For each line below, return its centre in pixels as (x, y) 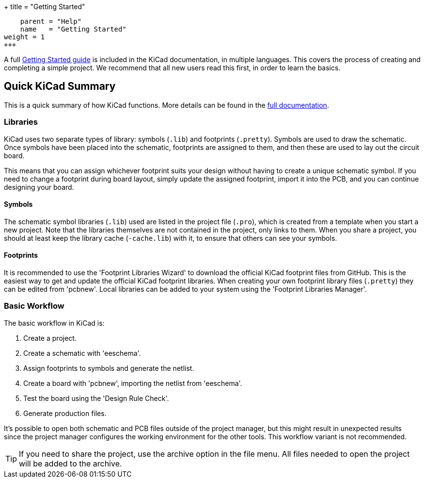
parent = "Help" (51, 21)
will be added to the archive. (71, 463)
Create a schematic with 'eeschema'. (82, 353)
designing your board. (39, 187)
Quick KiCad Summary (60, 86)
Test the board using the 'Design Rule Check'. (96, 398)
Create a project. (50, 338)
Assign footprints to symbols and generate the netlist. (109, 368)
